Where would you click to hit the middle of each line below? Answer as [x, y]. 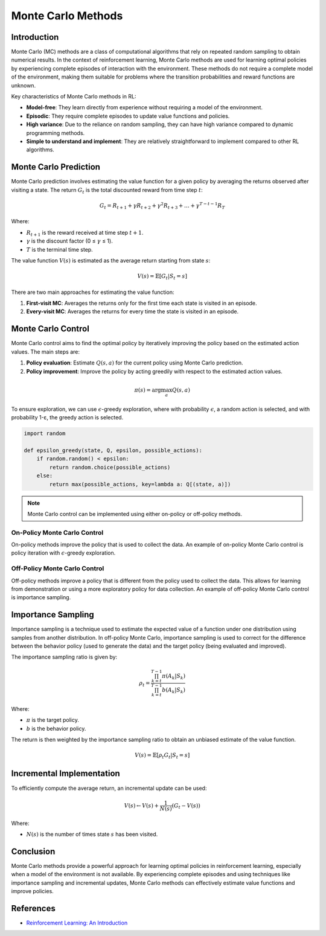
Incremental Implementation [66, 773]
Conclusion [33, 851]
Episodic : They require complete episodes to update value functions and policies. [128, 116]
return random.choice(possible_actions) [110, 467]
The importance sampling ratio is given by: [64, 657]
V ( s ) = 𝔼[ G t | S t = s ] [162, 277]
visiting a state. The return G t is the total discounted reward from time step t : [107, 190]
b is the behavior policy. [56, 728]
